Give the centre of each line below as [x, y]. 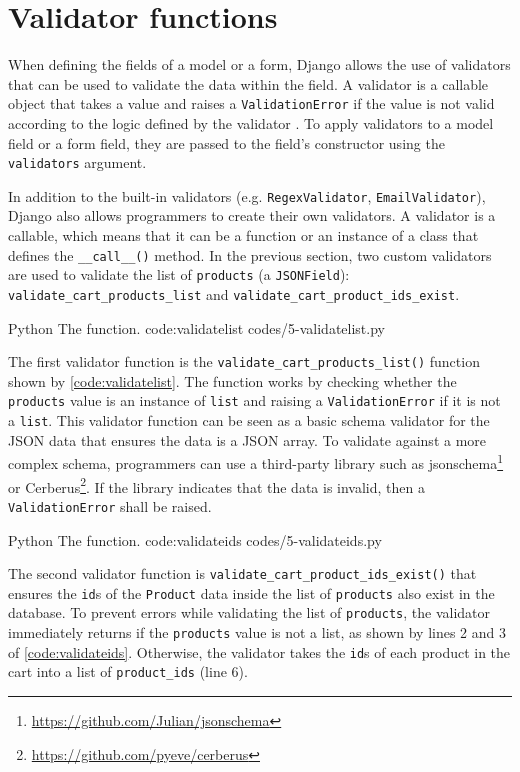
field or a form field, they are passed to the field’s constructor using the [226, 142]
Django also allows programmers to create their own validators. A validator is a [252, 215]
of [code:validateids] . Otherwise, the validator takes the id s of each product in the [259, 651]
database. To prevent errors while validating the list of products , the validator [249, 612]
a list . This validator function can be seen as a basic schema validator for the [249, 420]
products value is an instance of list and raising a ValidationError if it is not [254, 400]
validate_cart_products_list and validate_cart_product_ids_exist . [234, 293]
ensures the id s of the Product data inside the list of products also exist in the [251, 592]
